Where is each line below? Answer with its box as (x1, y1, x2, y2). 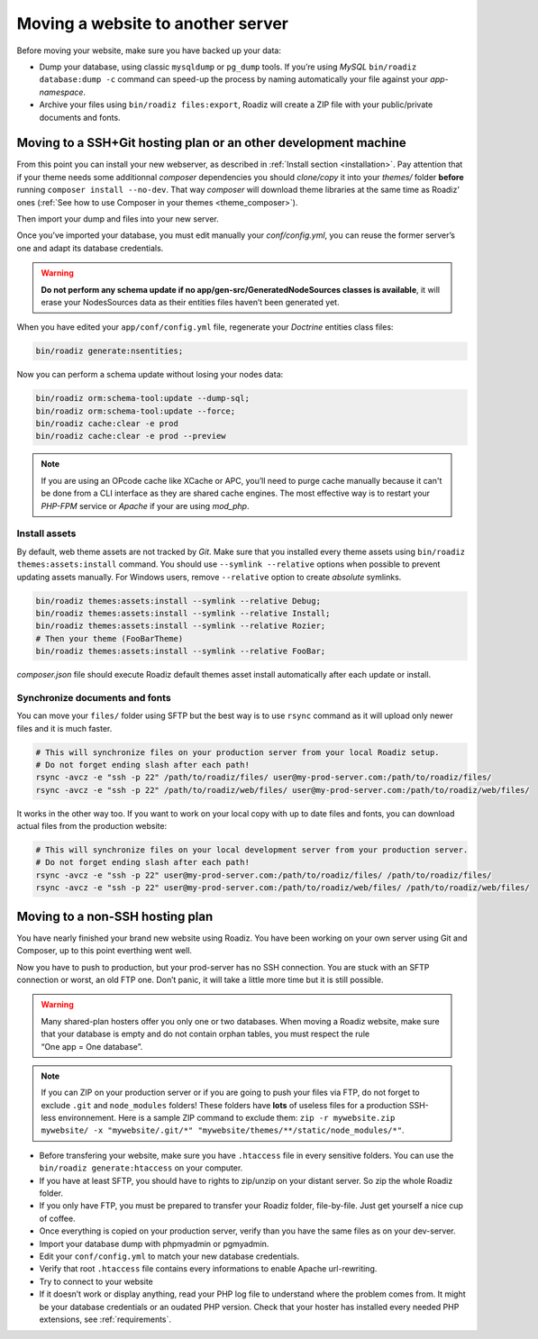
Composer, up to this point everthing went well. (16, 945, 193, 956)
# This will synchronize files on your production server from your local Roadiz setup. (35, 747, 441, 757)
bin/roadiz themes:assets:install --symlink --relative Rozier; (35, 621, 326, 631)
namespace (39, 87, 84, 97)
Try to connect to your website (39, 1276, 153, 1287)
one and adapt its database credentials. (16, 242, 164, 253)
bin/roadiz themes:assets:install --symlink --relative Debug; (35, 596, 322, 606)
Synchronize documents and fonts (16, 691, 171, 704)
